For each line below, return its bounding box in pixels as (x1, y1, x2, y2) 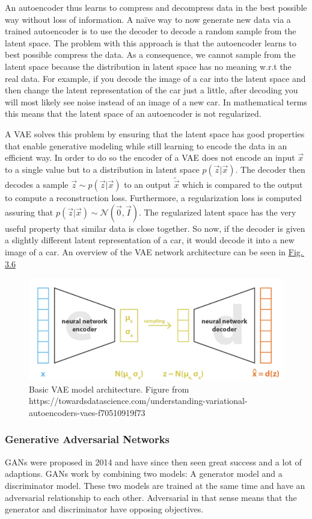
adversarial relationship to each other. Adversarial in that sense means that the (5, 491, 297, 503)
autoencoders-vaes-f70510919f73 (29, 406, 145, 418)
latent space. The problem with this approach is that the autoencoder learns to (5, 36, 297, 49)
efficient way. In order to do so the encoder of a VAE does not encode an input (5, 151, 295, 164)
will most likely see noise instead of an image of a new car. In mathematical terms (5, 95, 307, 108)
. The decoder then (235, 163, 305, 175)
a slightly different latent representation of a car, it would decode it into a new (5, 234, 295, 246)
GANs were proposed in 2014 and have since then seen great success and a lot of (5, 455, 302, 468)
